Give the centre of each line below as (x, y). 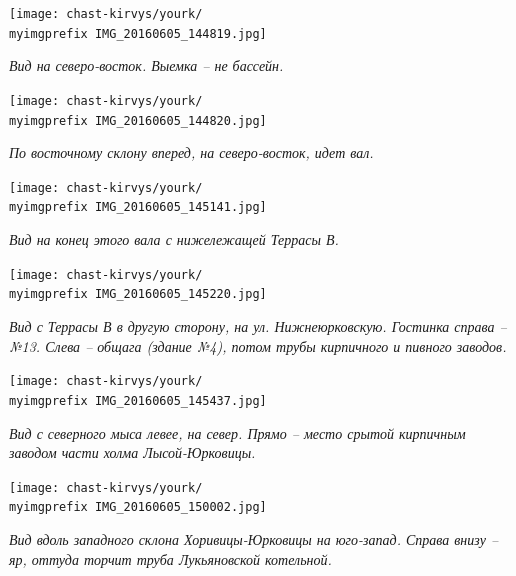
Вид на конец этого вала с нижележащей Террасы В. (174, 239)
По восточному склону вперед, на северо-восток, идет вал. (191, 152)
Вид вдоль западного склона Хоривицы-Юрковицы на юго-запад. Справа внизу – (254, 539)
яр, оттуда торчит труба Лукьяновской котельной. (170, 558)
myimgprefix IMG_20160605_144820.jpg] (138, 120)
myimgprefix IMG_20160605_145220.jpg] (138, 294)
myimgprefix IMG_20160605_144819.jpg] (138, 33)
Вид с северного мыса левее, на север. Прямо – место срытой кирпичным (237, 432)
